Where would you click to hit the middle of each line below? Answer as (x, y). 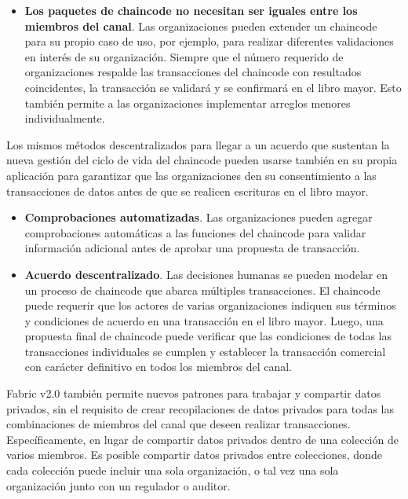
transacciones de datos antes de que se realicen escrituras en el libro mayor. (188, 191)
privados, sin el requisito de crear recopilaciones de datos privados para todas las (200, 408)
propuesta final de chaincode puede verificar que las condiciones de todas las (208, 336)
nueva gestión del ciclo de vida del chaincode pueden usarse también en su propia (202, 160)
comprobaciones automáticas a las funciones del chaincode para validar (195, 232)
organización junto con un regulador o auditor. (118, 485)
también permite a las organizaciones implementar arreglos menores (188, 103)
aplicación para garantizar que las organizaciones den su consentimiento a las (191, 175)
